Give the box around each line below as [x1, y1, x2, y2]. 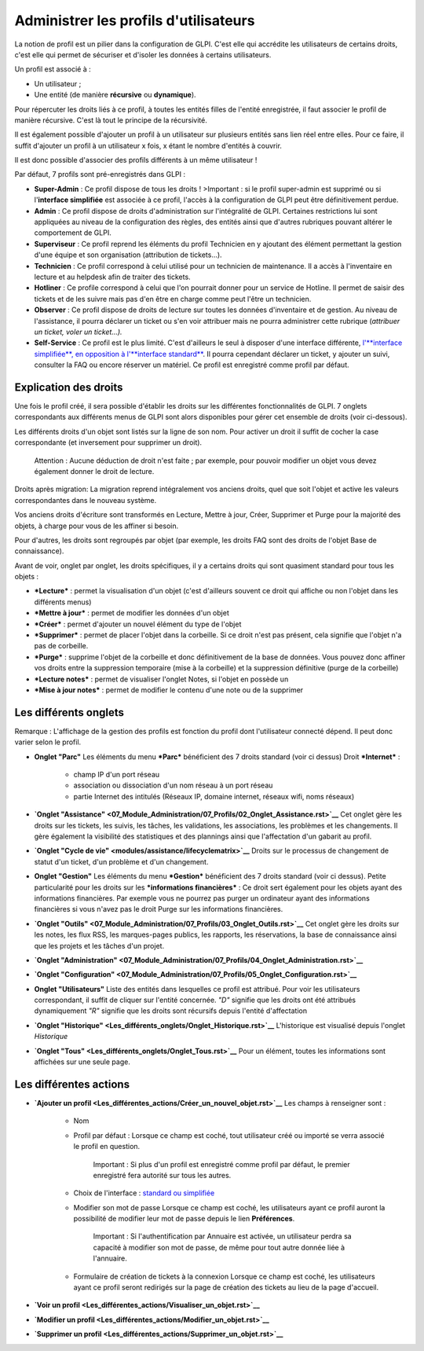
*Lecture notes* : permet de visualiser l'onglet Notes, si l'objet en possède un [34, 674, 289, 684]
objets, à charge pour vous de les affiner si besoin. [14, 521, 179, 530]
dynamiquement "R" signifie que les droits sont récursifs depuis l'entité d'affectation [34, 1006, 308, 1015]
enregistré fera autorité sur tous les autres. [93, 1170, 232, 1180]
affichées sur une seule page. [34, 1057, 131, 1066]
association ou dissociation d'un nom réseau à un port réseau [73, 780, 273, 790]
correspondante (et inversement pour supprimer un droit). [14, 438, 203, 447]
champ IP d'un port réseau [73, 770, 160, 780]
